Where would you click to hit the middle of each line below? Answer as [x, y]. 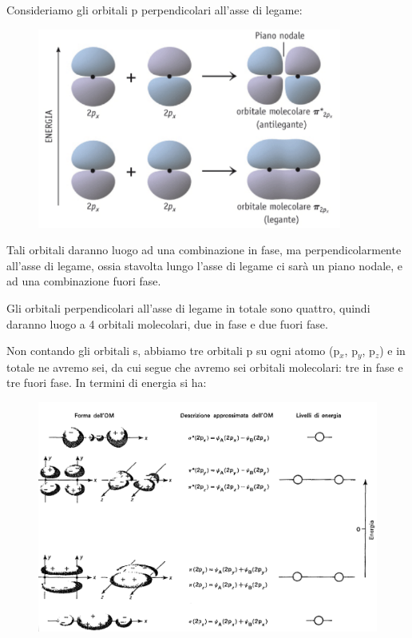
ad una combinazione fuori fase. [84, 281]
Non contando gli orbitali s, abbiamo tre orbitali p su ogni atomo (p [173, 351]
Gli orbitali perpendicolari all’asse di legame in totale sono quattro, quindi [188, 308]
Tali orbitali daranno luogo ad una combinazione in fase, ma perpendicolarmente [204, 250]
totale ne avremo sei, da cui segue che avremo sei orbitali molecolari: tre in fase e [205, 367]
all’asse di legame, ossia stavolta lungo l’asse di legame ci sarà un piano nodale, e [205, 265]
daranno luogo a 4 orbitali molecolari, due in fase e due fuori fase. [167, 323]
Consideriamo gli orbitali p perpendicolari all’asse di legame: [154, 10]
